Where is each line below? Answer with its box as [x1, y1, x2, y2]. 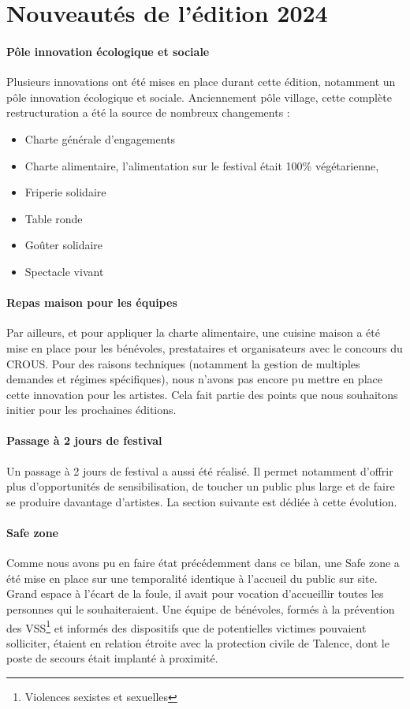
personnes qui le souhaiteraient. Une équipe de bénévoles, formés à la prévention [6, 601, 395, 618]
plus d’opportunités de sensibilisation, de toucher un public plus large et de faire [6, 478, 395, 494]
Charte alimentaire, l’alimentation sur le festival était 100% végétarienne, [24, 157, 379, 174]
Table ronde [24, 210, 83, 226]
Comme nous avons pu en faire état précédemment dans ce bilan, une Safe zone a [6, 554, 400, 571]
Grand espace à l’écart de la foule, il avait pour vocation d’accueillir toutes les [6, 585, 384, 602]
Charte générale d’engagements [24, 130, 176, 147]
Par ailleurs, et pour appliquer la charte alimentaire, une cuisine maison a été [6, 324, 380, 341]
